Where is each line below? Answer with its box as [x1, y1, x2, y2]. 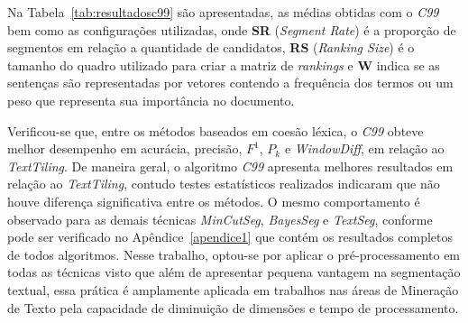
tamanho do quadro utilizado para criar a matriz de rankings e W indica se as [7, 55, 440, 74]
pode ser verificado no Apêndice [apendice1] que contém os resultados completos [7, 227, 453, 246]
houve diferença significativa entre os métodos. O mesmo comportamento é [7, 191, 420, 210]
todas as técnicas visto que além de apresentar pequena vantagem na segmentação [7, 263, 461, 281]
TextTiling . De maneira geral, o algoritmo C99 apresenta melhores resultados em [7, 156, 454, 175]
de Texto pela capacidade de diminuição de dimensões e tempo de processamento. [7, 298, 459, 317]
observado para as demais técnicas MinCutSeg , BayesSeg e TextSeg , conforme [7, 209, 433, 228]
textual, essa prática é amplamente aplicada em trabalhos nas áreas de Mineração [7, 280, 459, 299]
